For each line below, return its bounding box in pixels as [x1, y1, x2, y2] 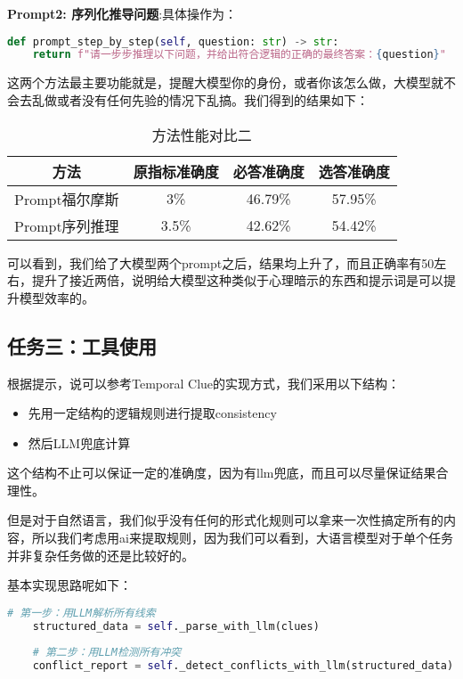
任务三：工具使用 [7, 331, 157, 359]
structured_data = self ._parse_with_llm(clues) [32, 619, 320, 633]
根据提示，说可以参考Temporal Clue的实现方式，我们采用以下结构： [7, 373, 401, 392]
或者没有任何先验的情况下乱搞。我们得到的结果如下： [56, 90, 369, 109]
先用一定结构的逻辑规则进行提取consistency [28, 404, 277, 422]
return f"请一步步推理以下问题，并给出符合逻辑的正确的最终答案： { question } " [32, 48, 446, 61]
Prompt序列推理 [14, 215, 119, 236]
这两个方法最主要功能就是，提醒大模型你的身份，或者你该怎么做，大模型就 [7, 73, 443, 92]
